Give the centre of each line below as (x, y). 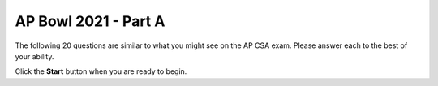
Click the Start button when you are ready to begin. (101, 71)
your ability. (34, 56)
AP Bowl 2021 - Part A (90, 21)
